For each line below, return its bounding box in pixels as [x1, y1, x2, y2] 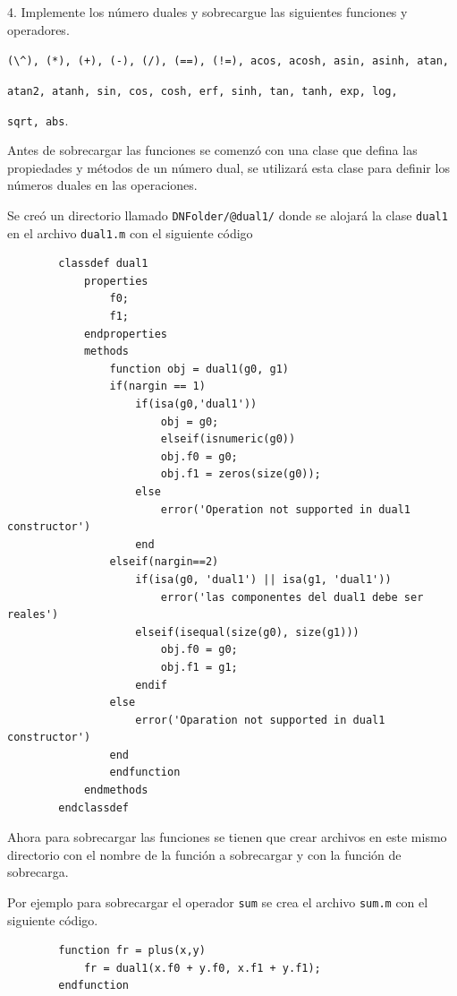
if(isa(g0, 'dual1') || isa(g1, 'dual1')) [135, 572, 392, 586]
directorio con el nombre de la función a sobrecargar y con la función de [7, 845, 402, 863]
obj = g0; [160, 415, 219, 428]
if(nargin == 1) [109, 380, 206, 393]
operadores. [7, 20, 70, 39]
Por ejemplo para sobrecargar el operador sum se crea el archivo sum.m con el [7, 893, 428, 912]
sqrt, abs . [7, 110, 69, 129]
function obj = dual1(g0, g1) [109, 362, 289, 375]
